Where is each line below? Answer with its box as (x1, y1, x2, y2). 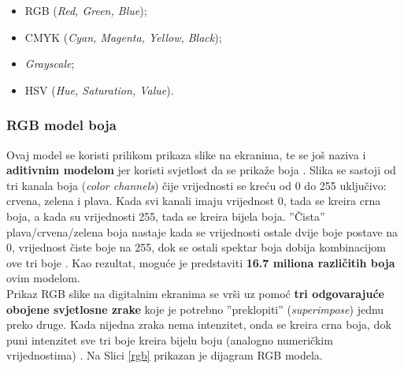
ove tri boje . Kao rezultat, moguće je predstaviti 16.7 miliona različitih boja (6, 254, 395, 270)
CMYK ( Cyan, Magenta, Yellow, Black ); (24, 28, 222, 45)
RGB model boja (6, 115, 117, 135)
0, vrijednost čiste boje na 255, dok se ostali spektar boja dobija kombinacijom (6, 239, 386, 255)
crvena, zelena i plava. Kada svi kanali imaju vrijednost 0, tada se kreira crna (6, 192, 381, 209)
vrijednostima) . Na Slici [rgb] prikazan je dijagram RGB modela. (6, 347, 323, 363)
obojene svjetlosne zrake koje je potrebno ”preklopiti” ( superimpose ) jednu (6, 300, 384, 317)
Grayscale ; (24, 55, 75, 72)
